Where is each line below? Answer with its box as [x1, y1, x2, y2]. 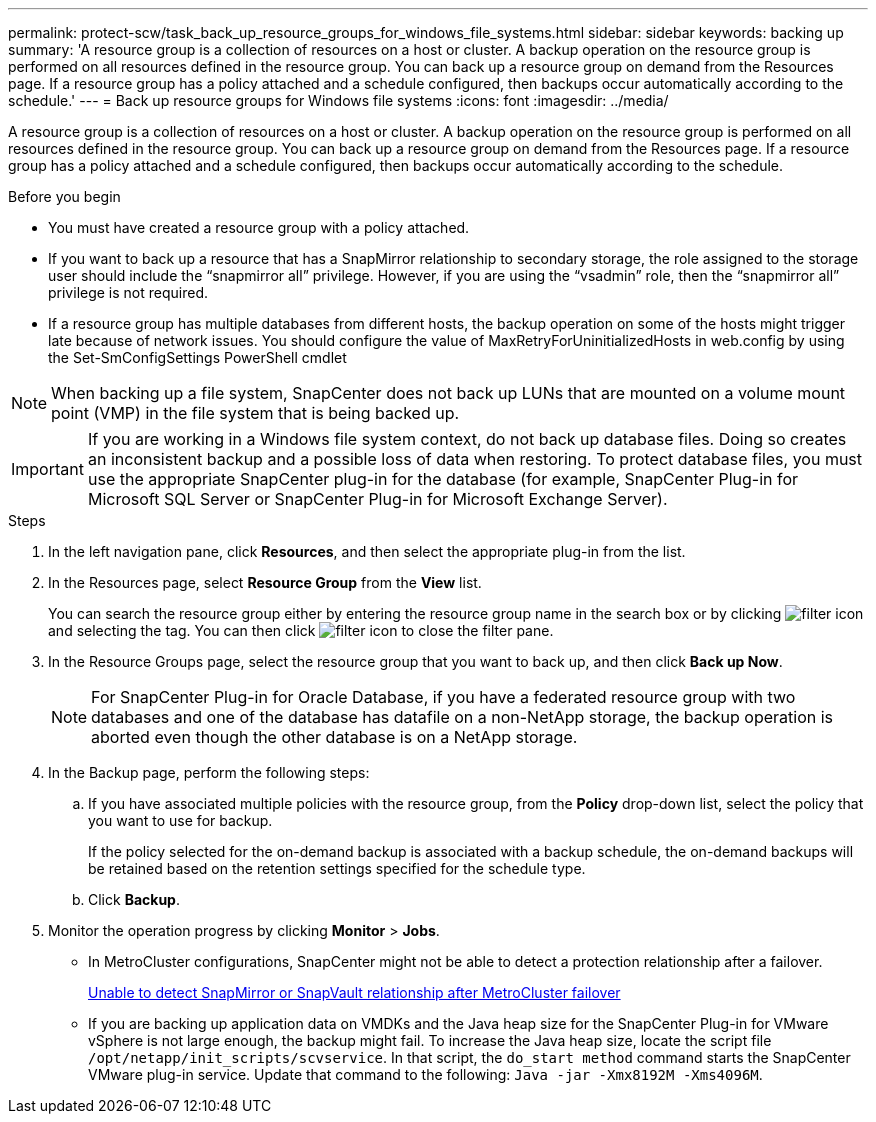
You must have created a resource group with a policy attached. [48, 219, 470, 236]
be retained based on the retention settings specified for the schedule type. [88, 860, 586, 877]
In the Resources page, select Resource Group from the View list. [48, 574, 482, 591]
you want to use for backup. [88, 812, 273, 829]
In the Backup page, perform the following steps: [48, 764, 370, 781]
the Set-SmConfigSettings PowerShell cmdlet [48, 349, 347, 366]
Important [11, 459, 84, 479]
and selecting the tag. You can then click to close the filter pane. [48, 622, 554, 639]
